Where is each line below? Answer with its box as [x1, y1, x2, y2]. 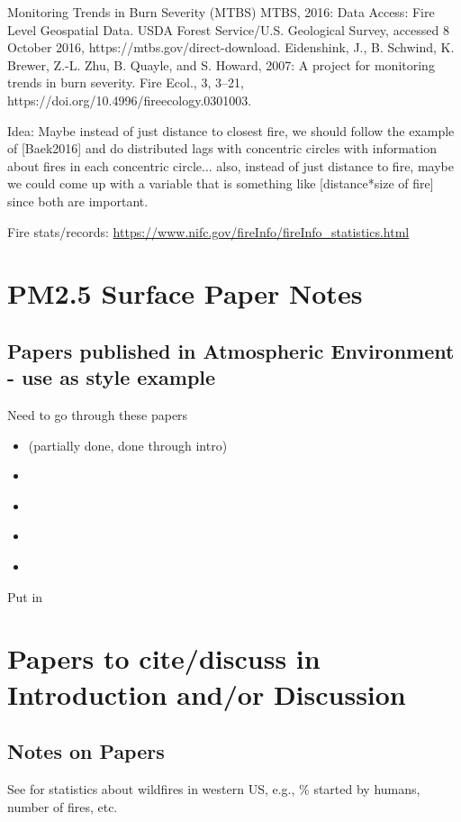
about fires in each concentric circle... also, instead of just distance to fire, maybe [7, 156, 454, 175]
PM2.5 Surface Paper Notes [7, 275, 363, 312]
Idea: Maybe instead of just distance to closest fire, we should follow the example [7, 121, 455, 140]
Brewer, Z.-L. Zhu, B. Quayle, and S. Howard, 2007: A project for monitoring [7, 55, 435, 74]
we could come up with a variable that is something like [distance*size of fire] [7, 174, 434, 193]
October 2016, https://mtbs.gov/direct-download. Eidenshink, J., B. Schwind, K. [7, 38, 455, 57]
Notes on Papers [7, 737, 165, 765]
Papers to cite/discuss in [7, 640, 321, 677]
